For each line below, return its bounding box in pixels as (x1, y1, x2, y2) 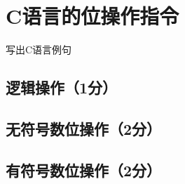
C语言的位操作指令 (6, 1, 179, 30)
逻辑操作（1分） (6, 77, 118, 98)
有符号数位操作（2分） (6, 159, 162, 180)
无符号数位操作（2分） (6, 117, 162, 139)
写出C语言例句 (6, 42, 72, 57)
